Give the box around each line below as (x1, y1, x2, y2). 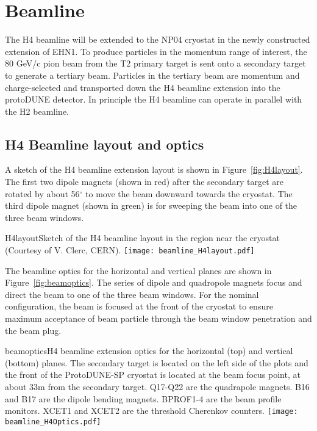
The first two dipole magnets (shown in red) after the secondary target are (5, 175, 284, 188)
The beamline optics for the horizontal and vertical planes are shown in (5, 264, 272, 277)
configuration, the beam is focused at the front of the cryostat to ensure (5, 300, 273, 313)
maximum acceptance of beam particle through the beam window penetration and (5, 312, 312, 325)
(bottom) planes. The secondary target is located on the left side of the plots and (5, 356, 308, 369)
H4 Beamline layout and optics (5, 134, 204, 153)
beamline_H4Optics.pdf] (5, 417, 101, 426)
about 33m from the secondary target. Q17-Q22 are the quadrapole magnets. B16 (5, 380, 310, 393)
